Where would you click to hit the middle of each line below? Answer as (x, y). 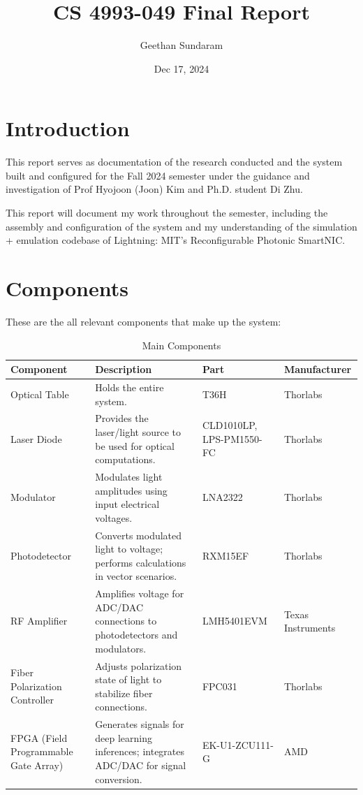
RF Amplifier (39, 621)
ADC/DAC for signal (141, 765)
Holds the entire (129, 387)
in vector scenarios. (136, 576)
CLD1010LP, (230, 425)
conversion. (119, 779)
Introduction (68, 128)
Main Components (181, 345)
